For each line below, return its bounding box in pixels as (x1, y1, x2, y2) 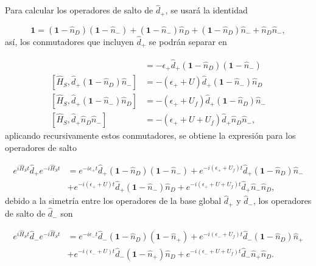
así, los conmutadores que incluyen (5, 35, 134, 47)
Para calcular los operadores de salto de (5, 4, 153, 16)
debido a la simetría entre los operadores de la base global (5, 194, 222, 207)
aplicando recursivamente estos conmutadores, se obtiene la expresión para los (5, 129, 296, 142)
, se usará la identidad (165, 4, 248, 16)
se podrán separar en (149, 35, 227, 47)
